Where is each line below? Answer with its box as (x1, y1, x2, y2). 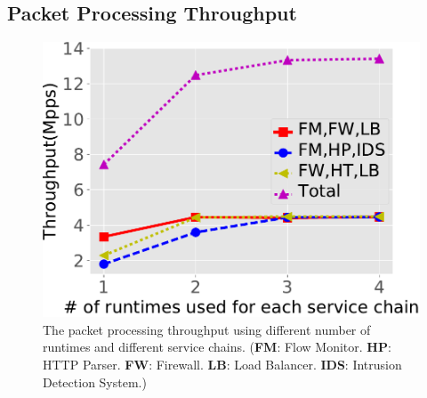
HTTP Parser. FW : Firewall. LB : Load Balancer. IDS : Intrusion (43, 355, 402, 374)
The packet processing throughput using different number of (43, 320, 371, 338)
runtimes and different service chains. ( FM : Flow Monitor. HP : (43, 337, 391, 356)
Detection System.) (43, 372, 147, 391)
